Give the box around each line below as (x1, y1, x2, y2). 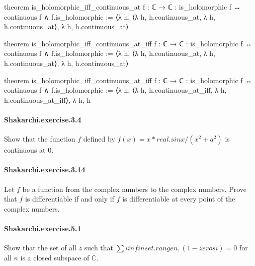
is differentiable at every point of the (122, 193, 235, 204)
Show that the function (4, 134, 75, 144)
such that (84, 242, 114, 253)
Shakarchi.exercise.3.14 (4, 164, 86, 175)
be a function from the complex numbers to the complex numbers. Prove (22, 183, 246, 194)
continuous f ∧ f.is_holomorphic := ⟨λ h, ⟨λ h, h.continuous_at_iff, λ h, (4, 85, 227, 95)
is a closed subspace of (20, 252, 90, 262)
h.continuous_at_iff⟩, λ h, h (4, 94, 91, 105)
